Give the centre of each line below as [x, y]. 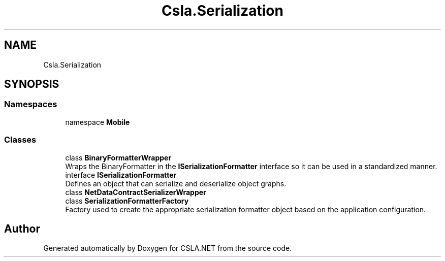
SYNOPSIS [32, 84]
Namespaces [31, 104]
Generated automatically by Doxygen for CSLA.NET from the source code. [168, 248]
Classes [20, 140]
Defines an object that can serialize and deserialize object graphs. [176, 183]
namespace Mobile [98, 122]
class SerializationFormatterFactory [127, 201]
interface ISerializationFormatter [121, 175]
